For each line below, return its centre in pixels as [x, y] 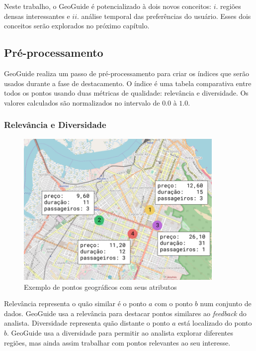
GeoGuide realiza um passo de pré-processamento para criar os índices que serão [127, 73]
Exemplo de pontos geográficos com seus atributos [100, 287]
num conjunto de [226, 303]
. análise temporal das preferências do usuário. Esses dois [164, 16]
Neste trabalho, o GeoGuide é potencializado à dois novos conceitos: [108, 6]
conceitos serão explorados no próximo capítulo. [77, 26]
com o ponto [174, 303]
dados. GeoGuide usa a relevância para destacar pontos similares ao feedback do [125, 313]
